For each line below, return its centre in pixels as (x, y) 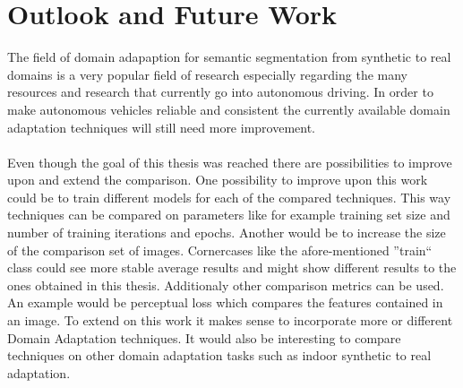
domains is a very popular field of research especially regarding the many (207, 74)
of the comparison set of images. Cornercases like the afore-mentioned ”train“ (220, 250)
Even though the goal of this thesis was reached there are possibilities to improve (230, 162)
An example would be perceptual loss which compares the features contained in (225, 302)
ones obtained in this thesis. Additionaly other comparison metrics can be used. (226, 285)
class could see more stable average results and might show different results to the (232, 267)
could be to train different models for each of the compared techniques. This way (229, 197)
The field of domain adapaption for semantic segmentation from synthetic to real (229, 57)
